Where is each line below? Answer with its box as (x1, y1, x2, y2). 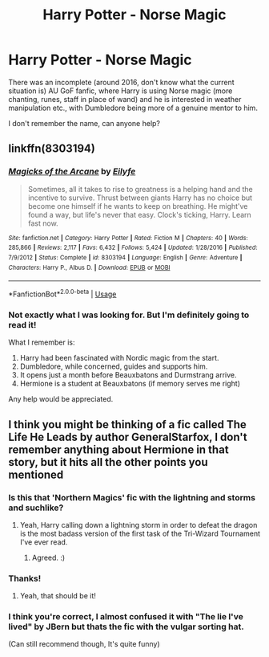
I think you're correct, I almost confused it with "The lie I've (8, 611, 244, 622)
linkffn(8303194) (8, 142, 96, 156)
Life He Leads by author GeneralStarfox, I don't (8, 430, 247, 443)
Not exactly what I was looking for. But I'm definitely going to (8, 309, 250, 320)
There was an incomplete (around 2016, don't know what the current (8, 77, 235, 87)
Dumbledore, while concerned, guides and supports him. (19, 361, 208, 371)
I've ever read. (19, 537, 68, 547)
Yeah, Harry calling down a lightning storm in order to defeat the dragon (19, 520, 258, 529)
